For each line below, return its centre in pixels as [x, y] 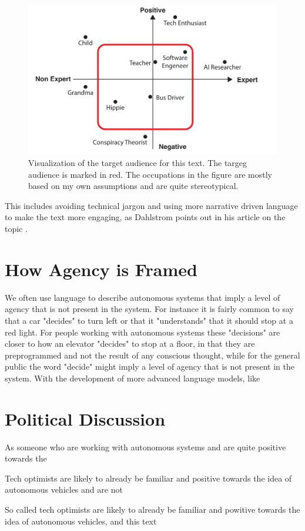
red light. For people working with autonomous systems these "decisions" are [143, 332]
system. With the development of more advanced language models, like [133, 378]
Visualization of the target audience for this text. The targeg [138, 163]
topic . [16, 229]
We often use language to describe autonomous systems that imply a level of [143, 297]
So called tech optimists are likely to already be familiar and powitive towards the [152, 510]
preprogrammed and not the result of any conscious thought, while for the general [152, 355]
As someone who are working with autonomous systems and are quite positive [145, 447]
